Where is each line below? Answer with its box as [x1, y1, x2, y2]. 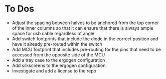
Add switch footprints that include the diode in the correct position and [12, 36, 158, 42]
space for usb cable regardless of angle [12, 30, 95, 36]
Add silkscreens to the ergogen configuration [12, 62, 106, 68]
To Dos [5, 3, 35, 15]
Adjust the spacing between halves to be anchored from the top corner [12, 20, 159, 26]
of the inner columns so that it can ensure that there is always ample [12, 25, 153, 31]
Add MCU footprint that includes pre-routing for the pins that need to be [12, 46, 161, 52]
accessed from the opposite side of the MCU [12, 51, 105, 58]
